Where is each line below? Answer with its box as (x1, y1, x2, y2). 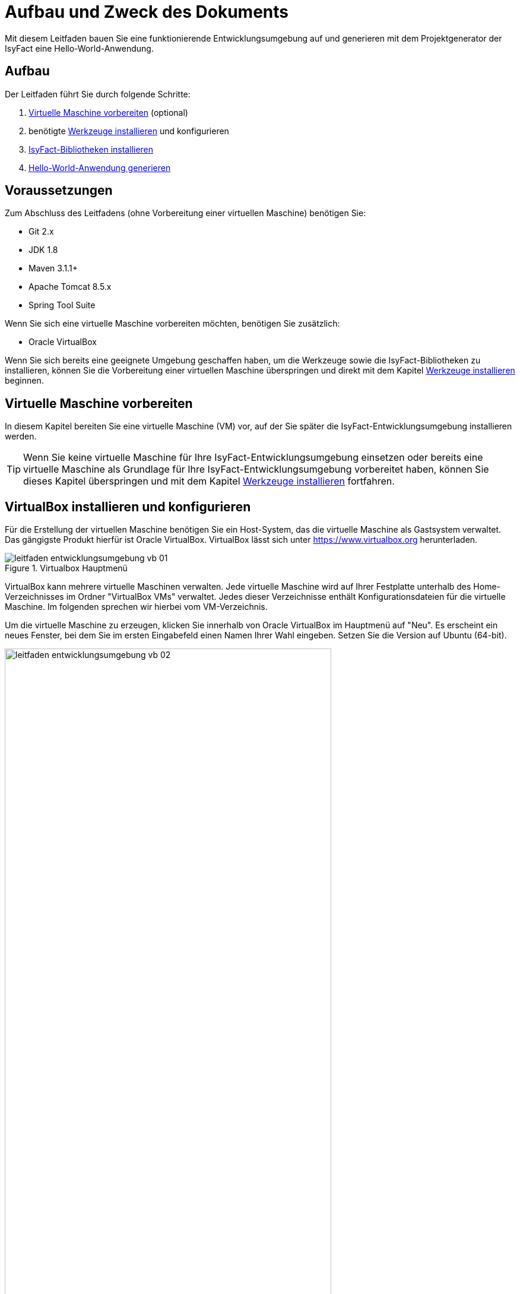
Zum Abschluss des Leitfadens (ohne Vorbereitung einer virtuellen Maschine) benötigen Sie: (5, 208, 366, 219)
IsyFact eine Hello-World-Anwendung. (5, 43, 154, 53)
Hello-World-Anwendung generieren (28, 162, 171, 173)
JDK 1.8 (28, 245, 58, 255)
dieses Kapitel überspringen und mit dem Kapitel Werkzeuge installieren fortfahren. (23, 475, 395, 488)
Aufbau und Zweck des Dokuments (5, 2, 289, 22)
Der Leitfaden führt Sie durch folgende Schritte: (5, 88, 191, 99)
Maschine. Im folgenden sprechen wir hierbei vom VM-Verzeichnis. (5, 602, 268, 612)
